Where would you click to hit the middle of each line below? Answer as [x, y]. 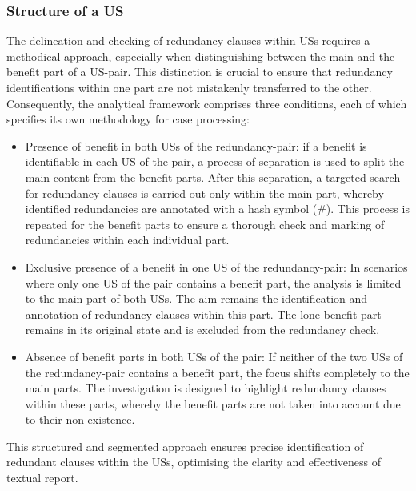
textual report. [42, 478]
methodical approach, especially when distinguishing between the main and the [201, 56]
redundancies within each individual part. [127, 240]
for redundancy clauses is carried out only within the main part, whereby [204, 193]
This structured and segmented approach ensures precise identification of [185, 446]
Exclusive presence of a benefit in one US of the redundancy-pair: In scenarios [216, 266]
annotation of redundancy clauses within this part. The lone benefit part [203, 314]
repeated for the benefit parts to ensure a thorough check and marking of [205, 224]
